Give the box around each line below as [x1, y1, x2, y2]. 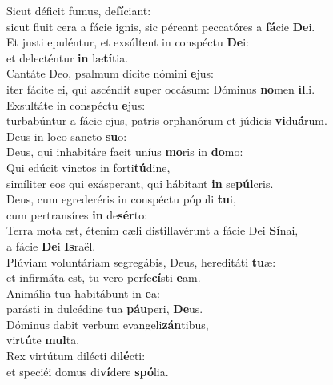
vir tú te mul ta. [6, 331, 80, 348]
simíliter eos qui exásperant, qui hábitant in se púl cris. [6, 174, 274, 191]
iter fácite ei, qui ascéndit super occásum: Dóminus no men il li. [6, 80, 315, 97]
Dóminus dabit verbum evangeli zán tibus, [6, 315, 209, 332]
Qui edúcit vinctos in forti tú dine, [6, 158, 171, 175]
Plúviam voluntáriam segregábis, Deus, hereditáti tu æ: [6, 253, 276, 270]
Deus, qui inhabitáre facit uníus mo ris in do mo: [6, 143, 243, 160]
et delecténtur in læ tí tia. [6, 49, 129, 66]
